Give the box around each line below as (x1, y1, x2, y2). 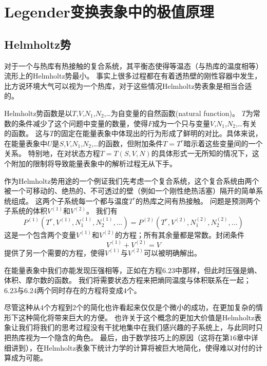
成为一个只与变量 (152, 118, 211, 128)
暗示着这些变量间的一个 (183, 138, 263, 148)
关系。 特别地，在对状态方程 (4, 148, 100, 159)
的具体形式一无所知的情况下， (151, 148, 252, 159)
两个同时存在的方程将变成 (36, 284, 123, 295)
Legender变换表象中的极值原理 (4, 1, 214, 22)
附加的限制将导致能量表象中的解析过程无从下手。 (11, 158, 177, 168)
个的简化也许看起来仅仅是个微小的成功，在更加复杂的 (76, 302, 256, 313)
